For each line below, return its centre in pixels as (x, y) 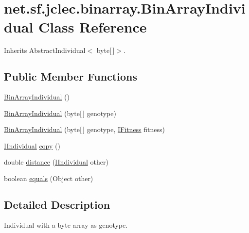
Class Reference (93, 27)
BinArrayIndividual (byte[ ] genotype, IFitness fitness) (85, 129)
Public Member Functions (71, 76)
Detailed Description (57, 205)
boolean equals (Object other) (49, 178)
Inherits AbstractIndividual (45, 50)
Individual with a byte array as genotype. (66, 225)
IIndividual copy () (32, 145)
